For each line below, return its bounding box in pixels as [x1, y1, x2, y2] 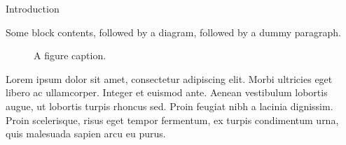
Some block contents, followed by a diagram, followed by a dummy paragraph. [6, 24, 341, 39]
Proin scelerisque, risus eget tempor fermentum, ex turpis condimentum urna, [6, 112, 339, 127]
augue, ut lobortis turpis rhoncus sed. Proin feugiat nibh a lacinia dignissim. [6, 98, 333, 113]
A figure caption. [34, 48, 106, 63]
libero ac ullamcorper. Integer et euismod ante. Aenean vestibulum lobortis [6, 85, 328, 100]
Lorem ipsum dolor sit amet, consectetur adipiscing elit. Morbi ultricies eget [6, 71, 333, 86]
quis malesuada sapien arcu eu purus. [6, 126, 166, 141]
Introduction [6, 1, 60, 15]
